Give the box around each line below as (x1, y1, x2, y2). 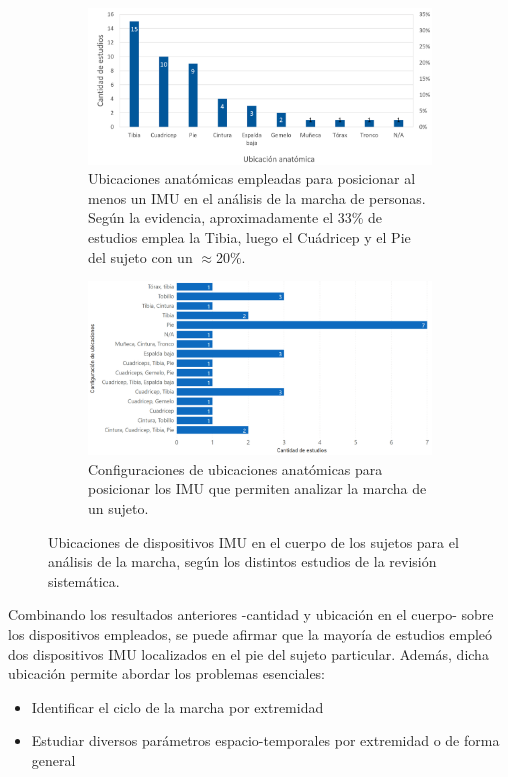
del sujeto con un (88, 246, 193, 267)
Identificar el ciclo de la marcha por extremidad (31, 696, 324, 717)
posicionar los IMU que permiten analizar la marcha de (88, 478, 427, 499)
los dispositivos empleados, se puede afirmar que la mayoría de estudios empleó (8, 624, 493, 645)
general (31, 749, 76, 770)
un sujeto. (88, 498, 149, 519)
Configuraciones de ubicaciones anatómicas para (88, 458, 383, 479)
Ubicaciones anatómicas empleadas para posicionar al (88, 168, 416, 189)
